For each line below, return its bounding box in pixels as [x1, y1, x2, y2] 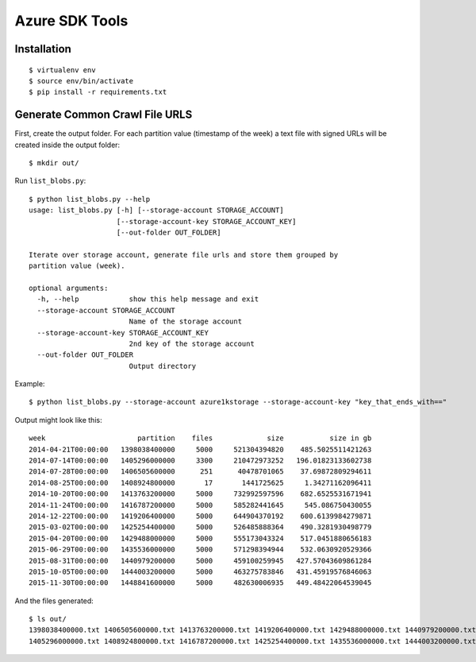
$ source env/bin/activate [29, 76, 134, 85]
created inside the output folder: [14, 140, 121, 149]
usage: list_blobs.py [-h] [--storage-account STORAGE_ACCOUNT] [29, 206, 285, 215]
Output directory [129, 362, 197, 370]
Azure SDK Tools [14, 12, 129, 29]
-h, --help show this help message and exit [36, 295, 259, 304]
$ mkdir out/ [29, 159, 79, 168]
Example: [14, 379, 45, 389]
